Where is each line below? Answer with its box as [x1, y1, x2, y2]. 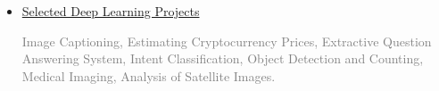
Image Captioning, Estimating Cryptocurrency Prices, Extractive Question [21, 31, 432, 50]
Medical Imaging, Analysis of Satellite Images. [21, 66, 276, 85]
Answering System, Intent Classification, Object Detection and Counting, [21, 49, 424, 68]
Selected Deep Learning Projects [21, 2, 200, 20]
